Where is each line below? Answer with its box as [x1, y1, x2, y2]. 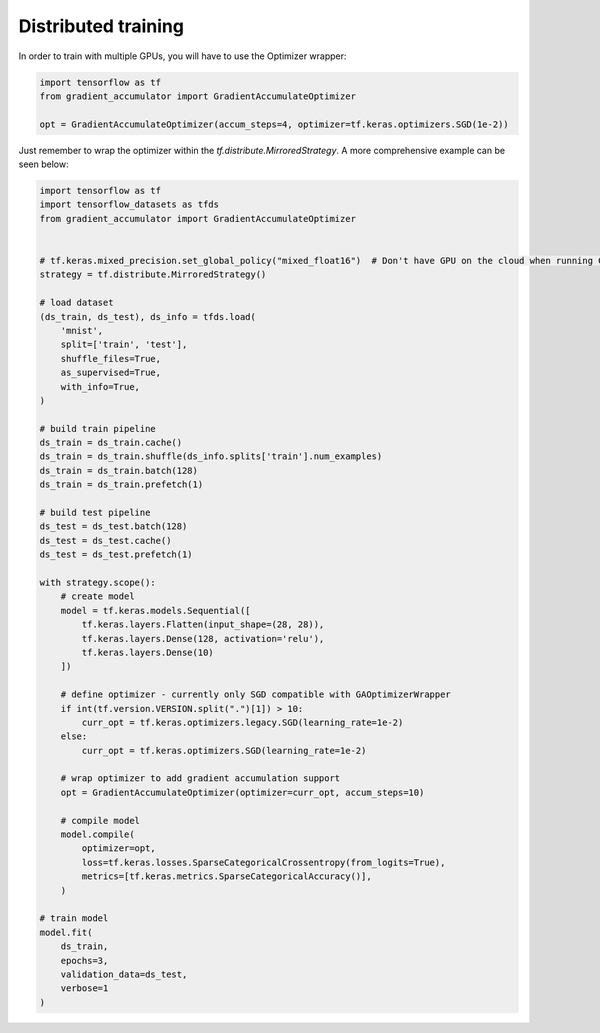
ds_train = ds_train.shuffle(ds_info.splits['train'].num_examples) [39, 451, 383, 462]
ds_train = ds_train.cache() [39, 437, 183, 449]
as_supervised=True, [60, 367, 162, 379]
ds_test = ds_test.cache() [39, 535, 172, 546]
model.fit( [39, 926, 93, 938]
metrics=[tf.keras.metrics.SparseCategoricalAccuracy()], [81, 871, 372, 882]
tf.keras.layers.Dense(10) [81, 646, 214, 658]
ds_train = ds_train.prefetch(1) [39, 479, 204, 490]
